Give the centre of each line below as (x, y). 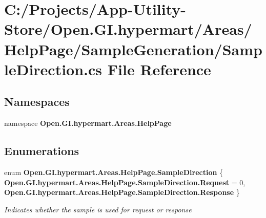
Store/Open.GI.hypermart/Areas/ (128, 29)
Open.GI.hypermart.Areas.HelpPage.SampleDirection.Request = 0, (125, 182)
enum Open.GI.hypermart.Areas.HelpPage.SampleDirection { (114, 172)
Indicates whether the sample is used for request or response (98, 209)
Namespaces (37, 102)
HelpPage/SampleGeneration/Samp (133, 49)
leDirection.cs (53, 69)
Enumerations (42, 151)
